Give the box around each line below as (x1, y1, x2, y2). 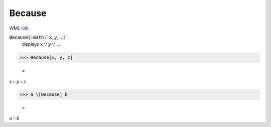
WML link (9, 25, 29, 31)
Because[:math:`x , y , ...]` (9, 34, 67, 40)
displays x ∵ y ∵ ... (22, 41, 60, 47)
